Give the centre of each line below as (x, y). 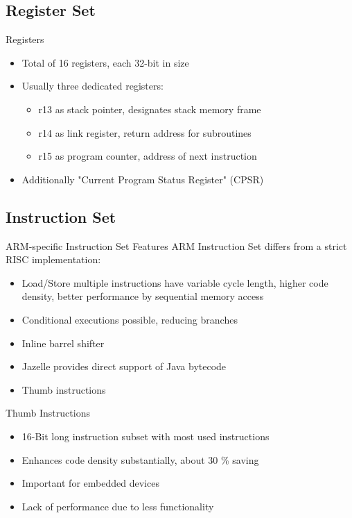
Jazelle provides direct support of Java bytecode (124, 366)
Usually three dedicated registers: (93, 86)
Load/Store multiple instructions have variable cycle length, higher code (175, 282)
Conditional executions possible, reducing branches (130, 319)
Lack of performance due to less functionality (118, 506)
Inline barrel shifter (63, 343)
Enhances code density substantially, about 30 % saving (140, 459)
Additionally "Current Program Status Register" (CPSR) (143, 179)
